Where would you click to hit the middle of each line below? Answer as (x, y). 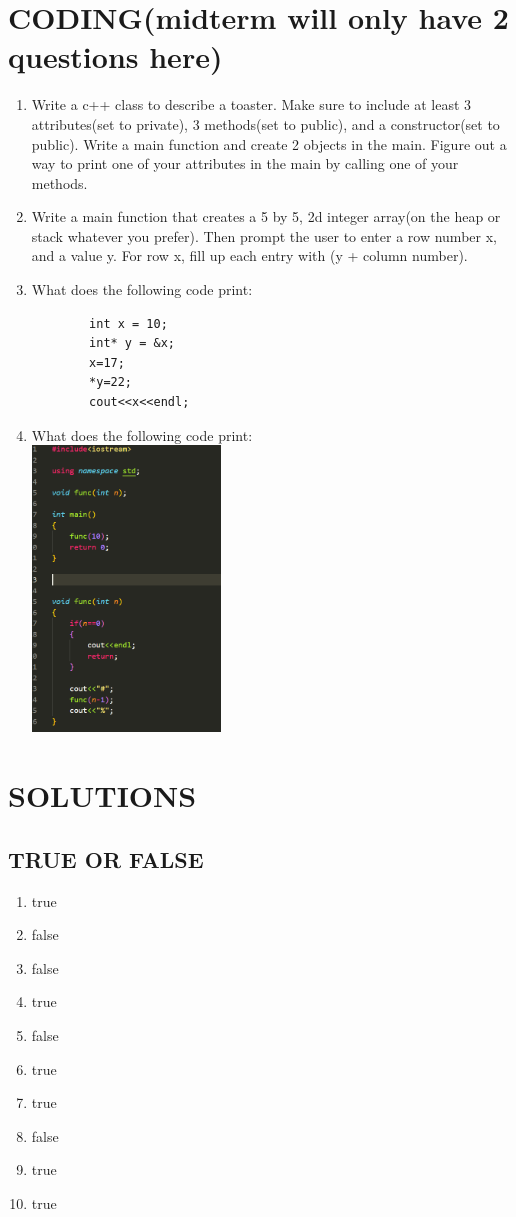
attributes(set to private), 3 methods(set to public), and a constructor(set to (265, 123)
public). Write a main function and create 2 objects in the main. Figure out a (269, 143)
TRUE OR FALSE (106, 858)
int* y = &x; (132, 343)
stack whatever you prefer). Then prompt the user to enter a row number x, (264, 235)
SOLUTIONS (102, 795)
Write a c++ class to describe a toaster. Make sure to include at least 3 (251, 104)
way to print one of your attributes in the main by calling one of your (245, 163)
